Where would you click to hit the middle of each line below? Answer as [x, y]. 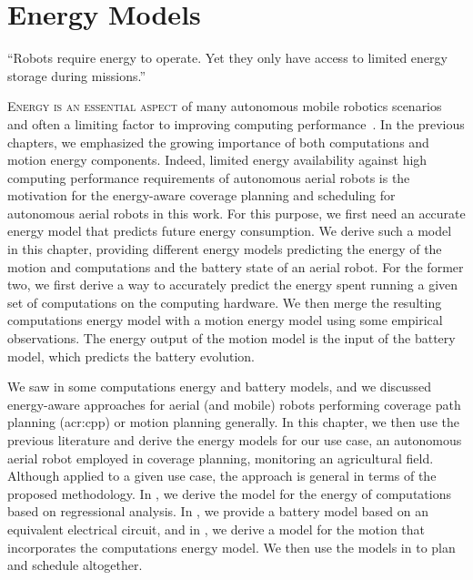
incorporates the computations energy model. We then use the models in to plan [231, 547]
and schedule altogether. [75, 565]
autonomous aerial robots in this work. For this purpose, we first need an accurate [236, 213]
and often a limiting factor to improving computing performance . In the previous [236, 123]
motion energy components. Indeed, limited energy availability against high [217, 160]
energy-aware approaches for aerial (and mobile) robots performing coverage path [234, 404]
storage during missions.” [77, 75]
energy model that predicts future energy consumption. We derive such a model [230, 231]
